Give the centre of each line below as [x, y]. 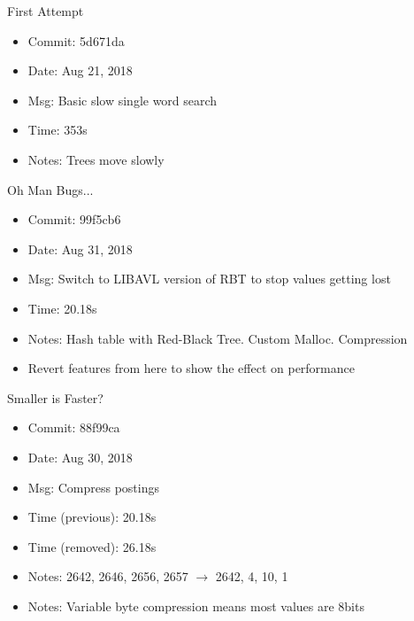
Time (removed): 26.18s [92, 546]
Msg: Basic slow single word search [123, 100]
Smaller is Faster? [55, 397]
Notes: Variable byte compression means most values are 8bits [196, 605]
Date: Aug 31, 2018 [80, 248]
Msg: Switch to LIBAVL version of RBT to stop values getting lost [209, 279]
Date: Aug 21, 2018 [80, 70]
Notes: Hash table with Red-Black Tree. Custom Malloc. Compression [218, 338]
